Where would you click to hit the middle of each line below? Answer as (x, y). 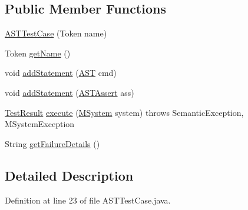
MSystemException (40, 124)
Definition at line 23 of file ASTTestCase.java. (88, 200)
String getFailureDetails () (52, 143)
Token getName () (38, 53)
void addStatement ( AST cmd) (61, 73)
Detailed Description (69, 175)
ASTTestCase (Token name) (56, 33)
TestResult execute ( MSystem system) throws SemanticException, (124, 112)
